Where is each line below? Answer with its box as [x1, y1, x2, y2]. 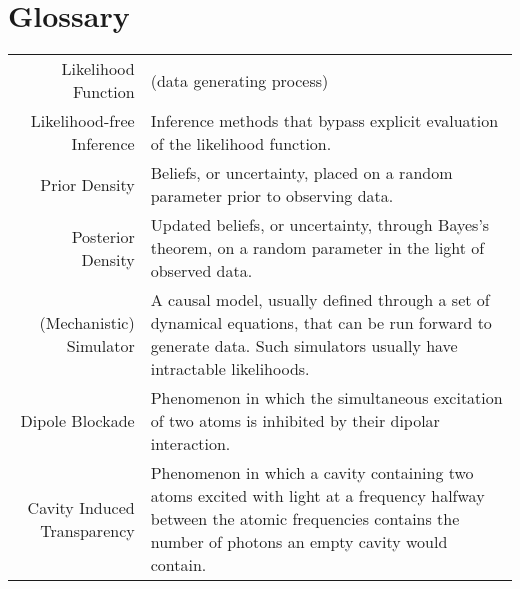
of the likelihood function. [150, 132, 332, 156]
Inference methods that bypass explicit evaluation [150, 109, 499, 133]
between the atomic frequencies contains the [150, 507, 460, 531]
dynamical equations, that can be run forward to [150, 311, 492, 335]
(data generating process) [150, 68, 329, 92]
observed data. [150, 259, 253, 283]
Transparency [40, 518, 135, 542]
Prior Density [40, 172, 135, 196]
